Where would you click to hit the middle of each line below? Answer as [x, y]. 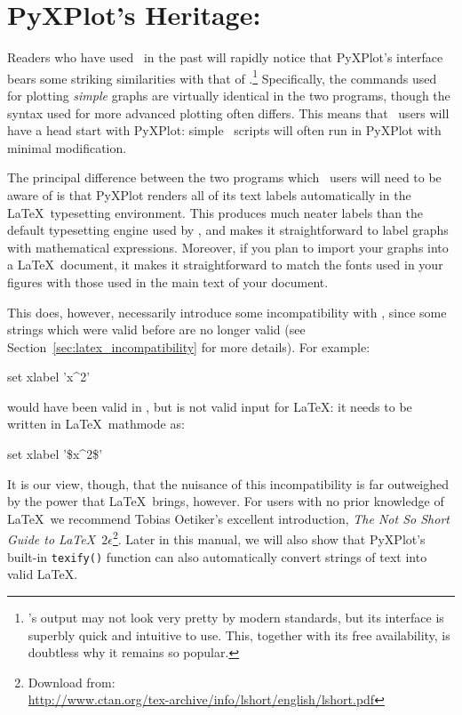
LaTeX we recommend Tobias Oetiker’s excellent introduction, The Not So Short [228, 518]
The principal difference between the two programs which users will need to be [224, 177]
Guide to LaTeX [52, 539]
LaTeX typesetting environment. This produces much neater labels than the [215, 212]
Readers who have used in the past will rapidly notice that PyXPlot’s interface [225, 57]
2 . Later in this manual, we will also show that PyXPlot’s [269, 538]
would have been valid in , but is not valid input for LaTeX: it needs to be [210, 406]
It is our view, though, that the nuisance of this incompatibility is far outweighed [228, 483]
